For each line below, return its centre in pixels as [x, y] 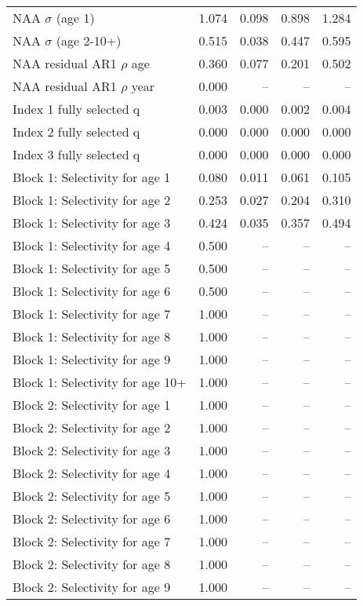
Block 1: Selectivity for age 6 [92, 291]
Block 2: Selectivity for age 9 [92, 587]
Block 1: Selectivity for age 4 [92, 245]
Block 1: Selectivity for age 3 [92, 223]
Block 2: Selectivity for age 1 [92, 405]
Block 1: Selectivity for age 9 [92, 359]
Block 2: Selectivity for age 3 [92, 450]
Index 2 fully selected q [76, 131]
